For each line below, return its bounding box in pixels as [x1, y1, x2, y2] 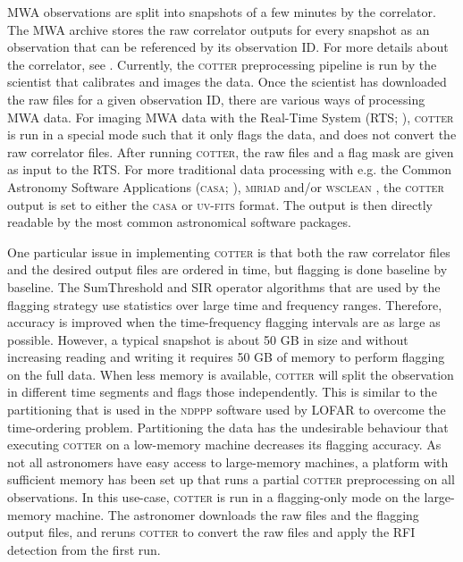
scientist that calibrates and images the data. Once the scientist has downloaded [7, 72, 447, 91]
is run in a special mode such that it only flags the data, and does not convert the [7, 125, 457, 144]
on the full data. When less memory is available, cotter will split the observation [7, 365, 454, 383]
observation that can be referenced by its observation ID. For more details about [7, 38, 449, 56]
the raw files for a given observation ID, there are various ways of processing [7, 89, 425, 108]
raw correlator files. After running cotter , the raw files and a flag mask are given [7, 142, 454, 161]
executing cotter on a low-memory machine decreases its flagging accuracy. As [7, 435, 442, 454]
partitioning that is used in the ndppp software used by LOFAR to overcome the [7, 400, 446, 419]
